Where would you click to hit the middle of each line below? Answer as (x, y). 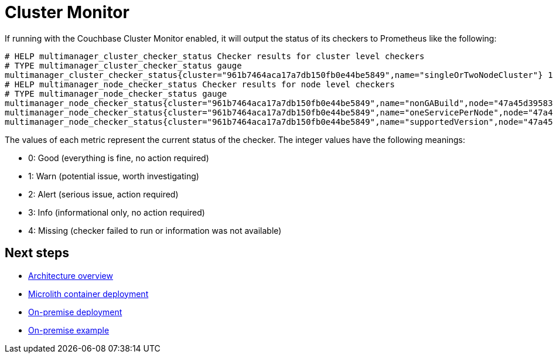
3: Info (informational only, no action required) (117, 212)
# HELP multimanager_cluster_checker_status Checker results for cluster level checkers (215, 56)
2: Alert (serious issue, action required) (103, 194)
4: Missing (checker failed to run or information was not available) (155, 230)
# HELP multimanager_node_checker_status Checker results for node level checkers (200, 84)
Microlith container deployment (88, 294)
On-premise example (69, 330)
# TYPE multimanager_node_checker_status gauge (116, 93)
